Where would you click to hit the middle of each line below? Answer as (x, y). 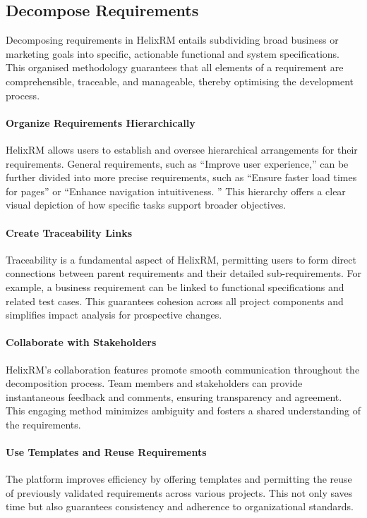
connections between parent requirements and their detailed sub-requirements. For (183, 273)
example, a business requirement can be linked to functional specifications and (175, 286)
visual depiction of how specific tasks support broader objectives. (146, 205)
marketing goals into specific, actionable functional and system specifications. (173, 53)
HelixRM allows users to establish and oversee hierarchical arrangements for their (182, 149)
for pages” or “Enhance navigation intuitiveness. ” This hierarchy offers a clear (176, 191)
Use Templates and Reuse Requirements (106, 452)
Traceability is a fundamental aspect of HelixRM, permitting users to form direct (181, 259)
